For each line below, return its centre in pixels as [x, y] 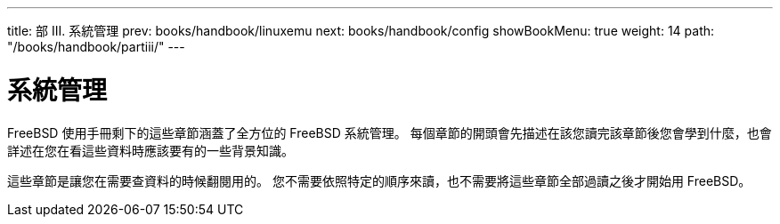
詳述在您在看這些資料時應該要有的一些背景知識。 [150, 150]
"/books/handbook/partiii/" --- [96, 47]
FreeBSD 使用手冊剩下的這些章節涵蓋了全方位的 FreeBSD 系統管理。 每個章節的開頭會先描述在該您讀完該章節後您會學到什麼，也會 [390, 132]
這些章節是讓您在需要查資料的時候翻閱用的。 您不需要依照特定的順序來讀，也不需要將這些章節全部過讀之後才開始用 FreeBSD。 [379, 180]
